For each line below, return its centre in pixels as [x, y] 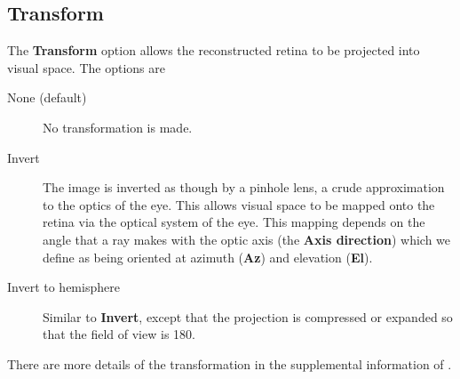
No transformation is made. [118, 127]
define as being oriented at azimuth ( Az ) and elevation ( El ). [208, 257]
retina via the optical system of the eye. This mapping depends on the [234, 222]
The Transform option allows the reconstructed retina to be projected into [214, 50]
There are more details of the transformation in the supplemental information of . [230, 363]
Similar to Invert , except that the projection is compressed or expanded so [248, 316]
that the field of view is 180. [119, 334]
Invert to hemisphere [63, 287]
